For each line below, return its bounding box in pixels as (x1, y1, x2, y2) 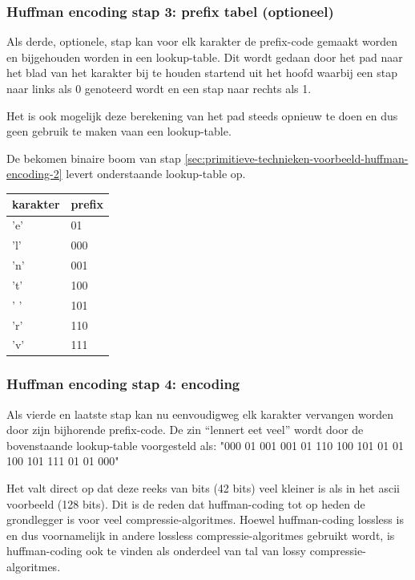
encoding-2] (6, 165, 62, 182)
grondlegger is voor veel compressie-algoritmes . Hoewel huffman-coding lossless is (6, 511, 404, 528)
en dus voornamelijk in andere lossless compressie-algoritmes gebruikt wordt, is (6, 526, 395, 543)
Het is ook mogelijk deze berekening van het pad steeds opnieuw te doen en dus (6, 107, 398, 124)
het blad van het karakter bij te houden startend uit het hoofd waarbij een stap (6, 64, 398, 81)
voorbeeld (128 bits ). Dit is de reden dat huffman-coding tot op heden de (6, 495, 365, 512)
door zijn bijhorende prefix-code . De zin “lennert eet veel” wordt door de (6, 421, 364, 438)
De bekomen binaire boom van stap (6, 149, 181, 166)
